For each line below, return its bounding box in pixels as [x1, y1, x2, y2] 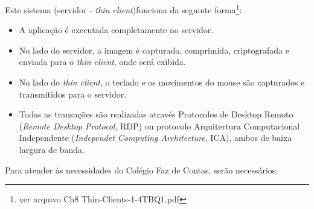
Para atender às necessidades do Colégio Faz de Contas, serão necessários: [5, 163, 278, 176]
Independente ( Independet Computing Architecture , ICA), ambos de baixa [19, 131, 292, 144]
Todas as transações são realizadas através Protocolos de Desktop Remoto [19, 108, 293, 120]
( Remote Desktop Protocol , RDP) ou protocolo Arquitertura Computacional [19, 119, 300, 132]
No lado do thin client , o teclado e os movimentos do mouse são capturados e [19, 76, 305, 89]
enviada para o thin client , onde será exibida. [19, 55, 186, 68]
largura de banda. [19, 143, 85, 155]
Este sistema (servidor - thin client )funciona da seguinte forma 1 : [5, 2, 242, 16]
